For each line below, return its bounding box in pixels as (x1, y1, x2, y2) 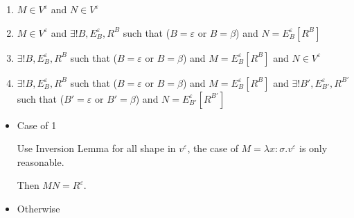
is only (299, 141, 328, 156)
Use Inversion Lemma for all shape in (17, 141, 176, 156)
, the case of (187, 141, 238, 156)
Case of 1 (17, 117, 57, 132)
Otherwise (17, 201, 60, 215)
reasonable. (17, 154, 64, 169)
